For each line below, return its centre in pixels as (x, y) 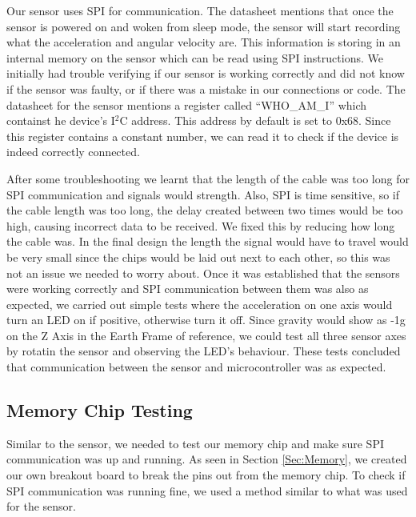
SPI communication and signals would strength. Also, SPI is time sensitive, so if (203, 194)
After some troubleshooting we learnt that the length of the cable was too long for (208, 178)
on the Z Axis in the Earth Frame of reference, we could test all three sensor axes (206, 335)
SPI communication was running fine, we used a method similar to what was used (207, 490)
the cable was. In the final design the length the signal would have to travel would (208, 241)
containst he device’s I (61, 120)
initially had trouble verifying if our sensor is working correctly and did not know (206, 73)
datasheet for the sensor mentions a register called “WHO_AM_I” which (187, 104)
